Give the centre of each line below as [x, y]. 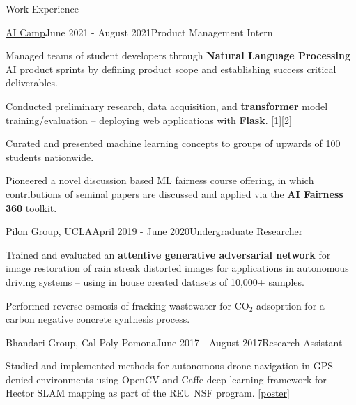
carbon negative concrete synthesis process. [98, 319]
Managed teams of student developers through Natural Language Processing [178, 55]
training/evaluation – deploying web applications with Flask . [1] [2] [149, 120]
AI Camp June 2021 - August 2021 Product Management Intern [139, 32]
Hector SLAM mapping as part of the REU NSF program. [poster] [148, 393]
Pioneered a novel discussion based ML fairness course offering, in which [160, 180]
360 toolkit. [31, 207]
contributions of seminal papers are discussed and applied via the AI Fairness [175, 193]
